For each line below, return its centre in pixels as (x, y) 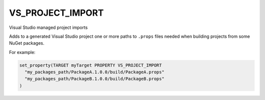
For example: (22, 52)
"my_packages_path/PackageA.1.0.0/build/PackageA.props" (94, 72)
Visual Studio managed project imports (48, 27)
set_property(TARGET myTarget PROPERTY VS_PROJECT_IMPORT (91, 65)
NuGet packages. (27, 43)
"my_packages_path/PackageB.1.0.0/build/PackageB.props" (94, 79)
